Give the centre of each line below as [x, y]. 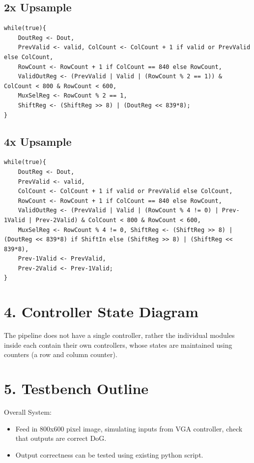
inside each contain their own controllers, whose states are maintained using [118, 345]
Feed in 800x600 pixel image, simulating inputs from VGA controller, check [129, 428]
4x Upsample [38, 141]
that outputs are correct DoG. [61, 438]
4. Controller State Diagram [101, 312]
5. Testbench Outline [76, 388]
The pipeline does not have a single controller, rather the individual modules [119, 335]
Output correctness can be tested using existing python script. [109, 454]
